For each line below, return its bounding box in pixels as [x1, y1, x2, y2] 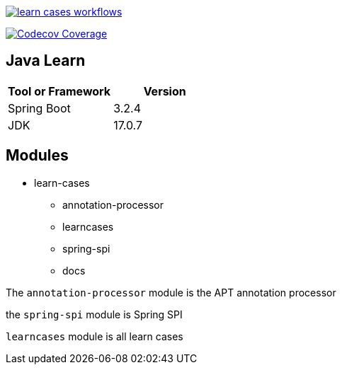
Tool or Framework [8, 83, 111, 98]
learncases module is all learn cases [6, 330, 183, 342]
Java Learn [6, 52, 86, 70]
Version [143, 83, 186, 98]
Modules [6, 146, 69, 165]
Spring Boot [8, 100, 71, 115]
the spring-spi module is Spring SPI [6, 308, 183, 320]
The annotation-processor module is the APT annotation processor [6, 286, 336, 299]
